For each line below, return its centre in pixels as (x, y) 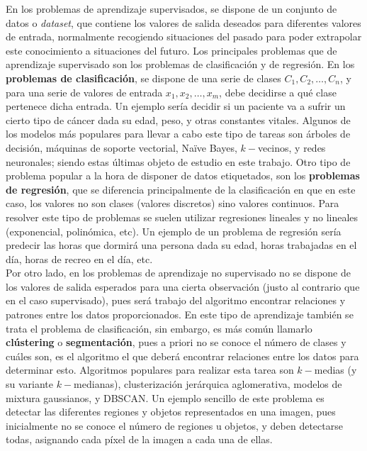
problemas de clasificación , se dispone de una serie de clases (143, 78)
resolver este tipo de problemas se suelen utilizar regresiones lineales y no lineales (182, 217)
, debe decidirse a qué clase (278, 92)
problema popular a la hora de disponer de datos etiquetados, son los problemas (183, 176)
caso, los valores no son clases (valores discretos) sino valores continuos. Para (173, 203)
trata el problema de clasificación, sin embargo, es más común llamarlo (159, 328)
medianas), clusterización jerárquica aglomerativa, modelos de (208, 384)
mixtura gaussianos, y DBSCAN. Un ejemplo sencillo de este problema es (165, 397)
